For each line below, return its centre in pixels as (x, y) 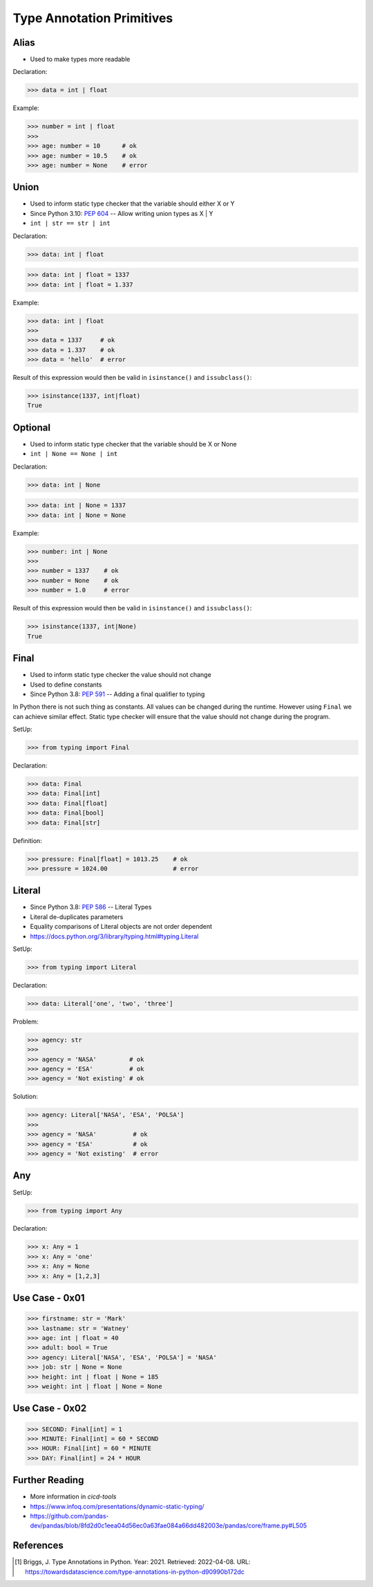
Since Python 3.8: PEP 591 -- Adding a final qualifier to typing (117, 694)
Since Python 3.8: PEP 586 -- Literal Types (91, 907)
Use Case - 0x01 (49, 1298)
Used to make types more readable (80, 60)
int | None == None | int (74, 454)
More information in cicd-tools (73, 1497)
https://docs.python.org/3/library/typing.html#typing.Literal (114, 936)
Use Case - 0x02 (50, 1408)
